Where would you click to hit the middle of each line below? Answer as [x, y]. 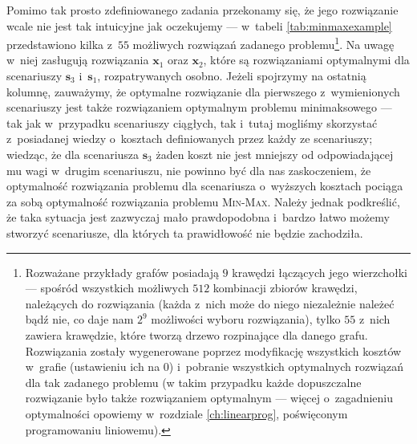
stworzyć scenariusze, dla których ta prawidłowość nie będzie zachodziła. [185, 232]
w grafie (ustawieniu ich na [93, 367]
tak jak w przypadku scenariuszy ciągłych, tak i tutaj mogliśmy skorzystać [192, 122]
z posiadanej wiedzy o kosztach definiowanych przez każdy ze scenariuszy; [190, 138]
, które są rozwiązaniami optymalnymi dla [306, 60]
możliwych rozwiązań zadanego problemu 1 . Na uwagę [263, 43]
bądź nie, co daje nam [79, 319]
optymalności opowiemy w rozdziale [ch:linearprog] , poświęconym [186, 413]
